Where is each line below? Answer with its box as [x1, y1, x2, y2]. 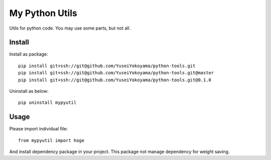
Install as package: [9, 51, 48, 57]
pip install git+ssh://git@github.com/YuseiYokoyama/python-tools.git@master [18, 70, 214, 76]
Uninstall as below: [9, 88, 49, 94]
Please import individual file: [9, 126, 68, 132]
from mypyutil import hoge [18, 137, 85, 143]
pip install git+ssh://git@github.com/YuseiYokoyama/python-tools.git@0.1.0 [18, 77, 212, 83]
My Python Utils [9, 8, 77, 19]
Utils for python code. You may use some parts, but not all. [9, 25, 131, 31]
